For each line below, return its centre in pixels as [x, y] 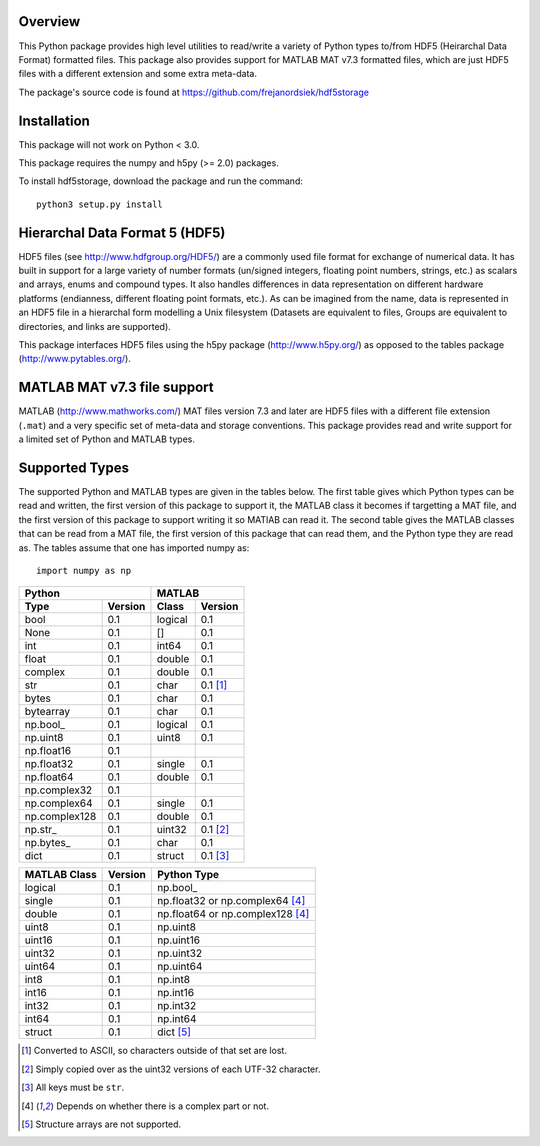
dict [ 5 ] [174, 1032]
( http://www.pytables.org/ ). [75, 359]
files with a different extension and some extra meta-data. [137, 74]
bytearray [47, 712]
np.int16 [175, 993]
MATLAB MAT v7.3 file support [116, 387]
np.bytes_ [47, 843]
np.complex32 [58, 790]
